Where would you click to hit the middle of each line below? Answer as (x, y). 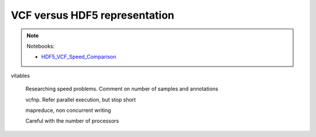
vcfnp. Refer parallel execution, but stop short (81, 100)
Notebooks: (41, 46)
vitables (20, 75)
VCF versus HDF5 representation (93, 15)
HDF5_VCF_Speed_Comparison (79, 57)
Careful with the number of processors (72, 121)
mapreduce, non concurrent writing (68, 110)
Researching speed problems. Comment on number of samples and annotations (122, 89)
